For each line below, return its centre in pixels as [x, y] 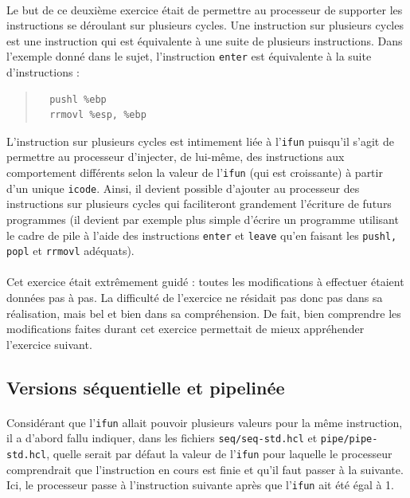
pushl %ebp [78, 99]
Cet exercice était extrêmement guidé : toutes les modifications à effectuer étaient [205, 282]
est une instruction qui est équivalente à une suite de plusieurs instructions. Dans [205, 40]
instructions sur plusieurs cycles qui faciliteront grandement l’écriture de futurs [199, 204]
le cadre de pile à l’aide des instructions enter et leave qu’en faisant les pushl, [202, 235]
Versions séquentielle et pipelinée [146, 387]
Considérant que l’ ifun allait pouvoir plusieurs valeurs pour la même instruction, [205, 422]
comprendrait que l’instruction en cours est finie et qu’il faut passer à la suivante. [205, 469]
